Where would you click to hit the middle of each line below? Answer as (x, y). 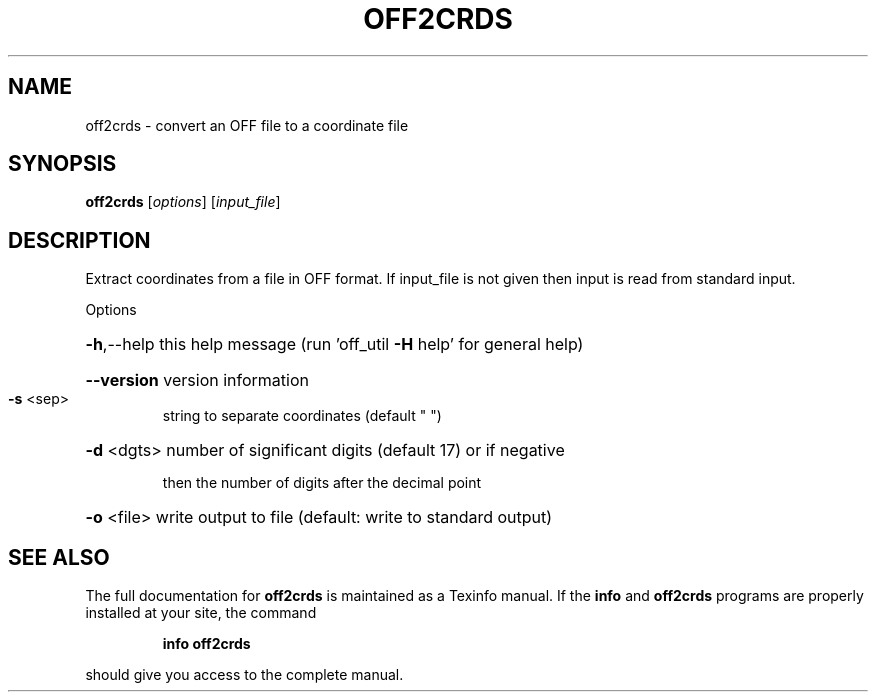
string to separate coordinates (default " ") (302, 416)
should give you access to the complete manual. (244, 675)
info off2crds (206, 644)
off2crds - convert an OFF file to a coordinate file (247, 125)
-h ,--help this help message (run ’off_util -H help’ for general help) (334, 344)
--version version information (197, 380)
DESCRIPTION (79, 240)
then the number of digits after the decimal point (322, 483)
